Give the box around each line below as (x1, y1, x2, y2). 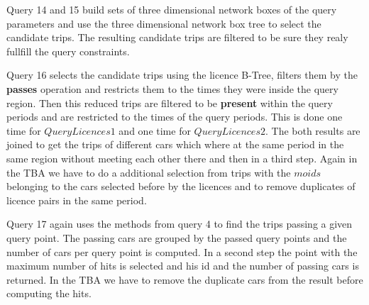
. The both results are (265, 123, 360, 138)
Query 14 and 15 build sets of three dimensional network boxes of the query (6, 2, 337, 16)
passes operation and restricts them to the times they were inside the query (6, 81, 338, 96)
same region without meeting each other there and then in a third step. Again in (6, 150, 358, 165)
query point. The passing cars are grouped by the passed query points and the (6, 230, 347, 245)
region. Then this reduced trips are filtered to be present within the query (6, 95, 333, 110)
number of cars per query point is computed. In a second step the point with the (6, 244, 358, 259)
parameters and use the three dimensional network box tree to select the (6, 16, 321, 30)
